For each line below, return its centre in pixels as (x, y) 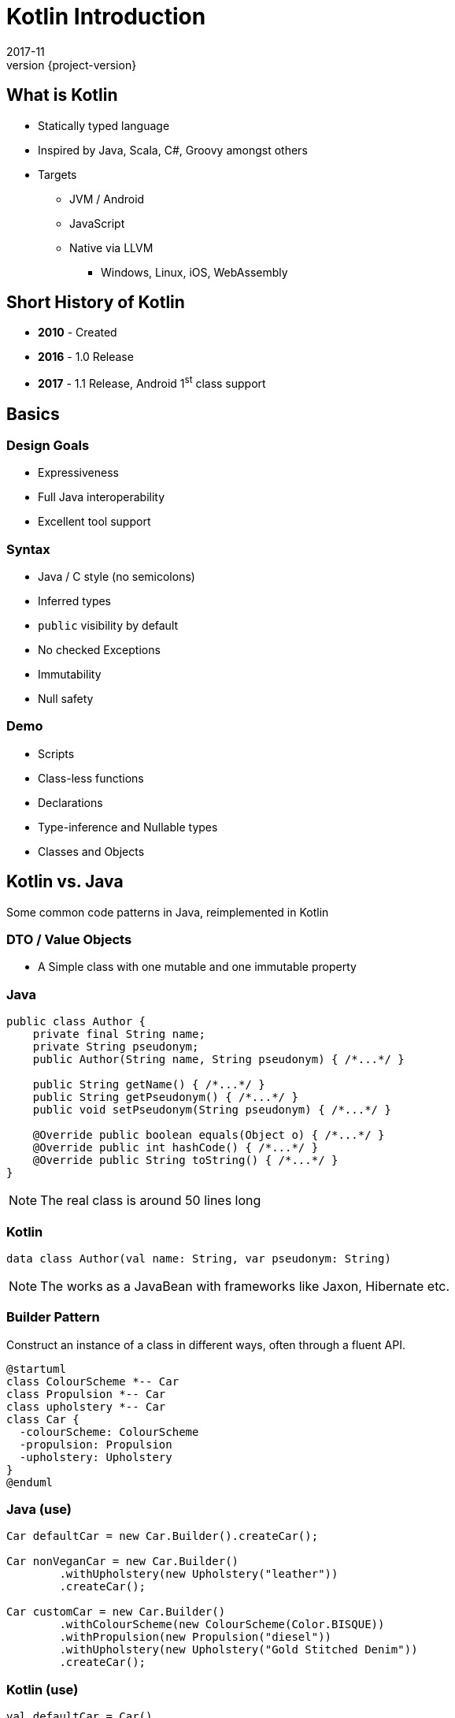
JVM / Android (107, 199)
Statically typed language (104, 125)
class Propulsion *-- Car (86, 1394)
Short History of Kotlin (96, 303)
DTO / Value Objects (69, 940)
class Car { (43, 1419)
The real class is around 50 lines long (151, 1201)
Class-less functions (91, 778)
